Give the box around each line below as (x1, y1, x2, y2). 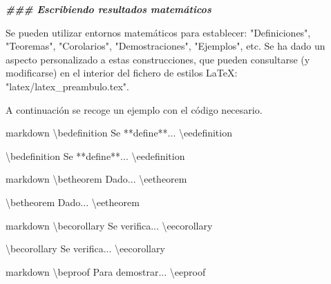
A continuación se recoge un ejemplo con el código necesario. (6, 102, 263, 116)
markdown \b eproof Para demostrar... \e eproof (6, 264, 206, 278)
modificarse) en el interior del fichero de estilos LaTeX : (6, 65, 238, 80)
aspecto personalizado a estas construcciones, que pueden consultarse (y (6, 52, 310, 66)
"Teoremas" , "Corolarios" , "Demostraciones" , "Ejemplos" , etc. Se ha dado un (6, 39, 325, 53)
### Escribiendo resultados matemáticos (6, 2, 211, 16)
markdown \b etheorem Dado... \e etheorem (6, 172, 187, 186)
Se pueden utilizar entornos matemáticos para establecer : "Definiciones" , (6, 25, 311, 39)
